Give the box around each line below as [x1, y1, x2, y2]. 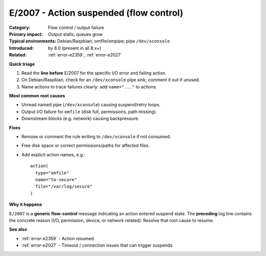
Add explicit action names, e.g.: [21, 151, 86, 157]
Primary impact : [9, 31, 43, 37]
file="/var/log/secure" [35, 184, 93, 189]
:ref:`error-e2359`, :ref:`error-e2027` [48, 52, 122, 58]
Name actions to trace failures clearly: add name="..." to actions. [21, 84, 157, 89]
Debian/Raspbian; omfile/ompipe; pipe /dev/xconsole [57, 38, 170, 44]
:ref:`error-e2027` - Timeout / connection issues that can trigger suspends [21, 242, 173, 248]
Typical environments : [9, 38, 57, 44]
